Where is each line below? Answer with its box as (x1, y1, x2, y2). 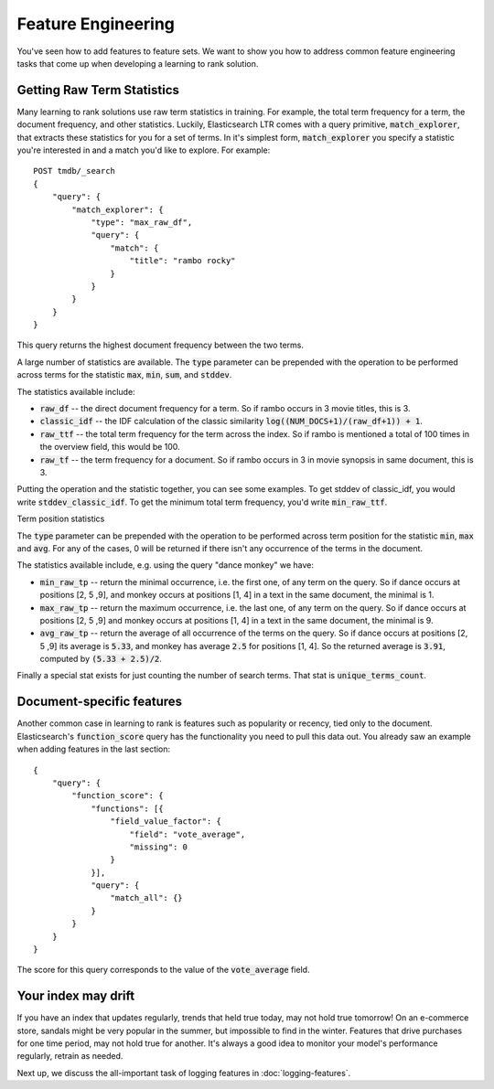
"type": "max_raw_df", (91, 217, 193, 228)
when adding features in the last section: (16, 743, 171, 754)
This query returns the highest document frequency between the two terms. (16, 339, 305, 351)
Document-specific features (16, 694, 183, 710)
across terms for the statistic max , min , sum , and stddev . (16, 369, 232, 380)
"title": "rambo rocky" (129, 256, 237, 266)
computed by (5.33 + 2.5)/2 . (39, 654, 162, 665)
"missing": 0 (129, 841, 188, 852)
